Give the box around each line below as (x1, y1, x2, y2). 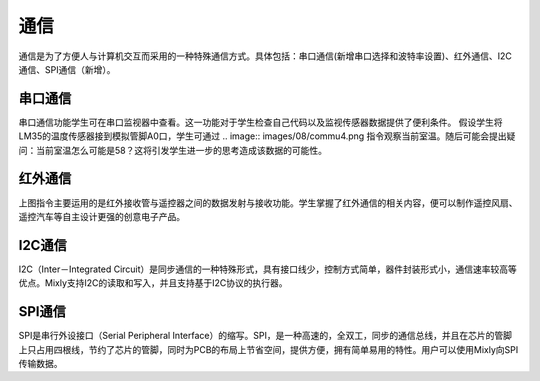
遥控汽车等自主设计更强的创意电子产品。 (18, 210, 185, 222)
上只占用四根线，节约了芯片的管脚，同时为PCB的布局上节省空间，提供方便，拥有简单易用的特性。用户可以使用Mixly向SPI (18, 343, 519, 355)
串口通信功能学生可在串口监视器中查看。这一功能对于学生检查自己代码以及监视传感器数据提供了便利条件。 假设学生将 (18, 116, 503, 128)
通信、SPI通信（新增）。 (18, 63, 116, 75)
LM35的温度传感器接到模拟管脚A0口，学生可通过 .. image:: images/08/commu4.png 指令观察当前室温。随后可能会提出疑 (18, 130, 516, 142)
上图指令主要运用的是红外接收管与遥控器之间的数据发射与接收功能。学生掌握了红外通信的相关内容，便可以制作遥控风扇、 (18, 196, 518, 209)
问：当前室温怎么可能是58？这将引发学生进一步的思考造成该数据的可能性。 (18, 144, 327, 156)
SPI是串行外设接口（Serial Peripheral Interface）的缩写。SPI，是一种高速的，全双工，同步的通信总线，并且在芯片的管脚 (18, 330, 512, 342)
